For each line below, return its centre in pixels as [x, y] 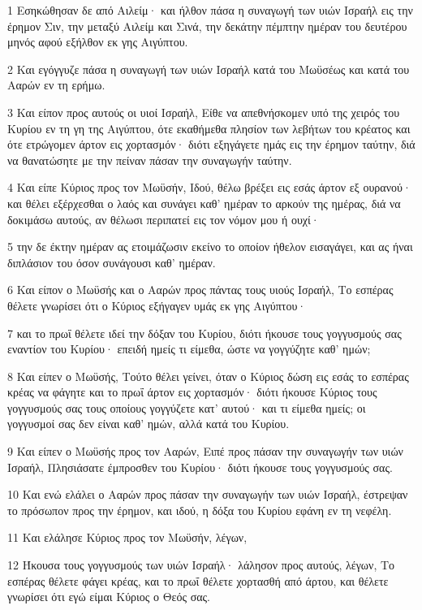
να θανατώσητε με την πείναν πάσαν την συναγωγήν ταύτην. [150, 160]
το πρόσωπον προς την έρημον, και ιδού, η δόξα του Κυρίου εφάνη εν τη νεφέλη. [200, 510]
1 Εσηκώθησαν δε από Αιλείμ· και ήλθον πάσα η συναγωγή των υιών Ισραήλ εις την [210, 10]
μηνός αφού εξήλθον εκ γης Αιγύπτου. [98, 42]
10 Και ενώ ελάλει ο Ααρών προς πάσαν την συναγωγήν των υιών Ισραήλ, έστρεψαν [208, 494]
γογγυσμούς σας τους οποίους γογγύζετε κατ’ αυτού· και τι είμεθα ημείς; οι [187, 407]
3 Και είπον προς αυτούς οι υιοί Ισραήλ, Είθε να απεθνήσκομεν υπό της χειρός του [204, 112]
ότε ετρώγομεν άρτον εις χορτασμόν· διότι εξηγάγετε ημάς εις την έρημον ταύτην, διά [211, 144]
